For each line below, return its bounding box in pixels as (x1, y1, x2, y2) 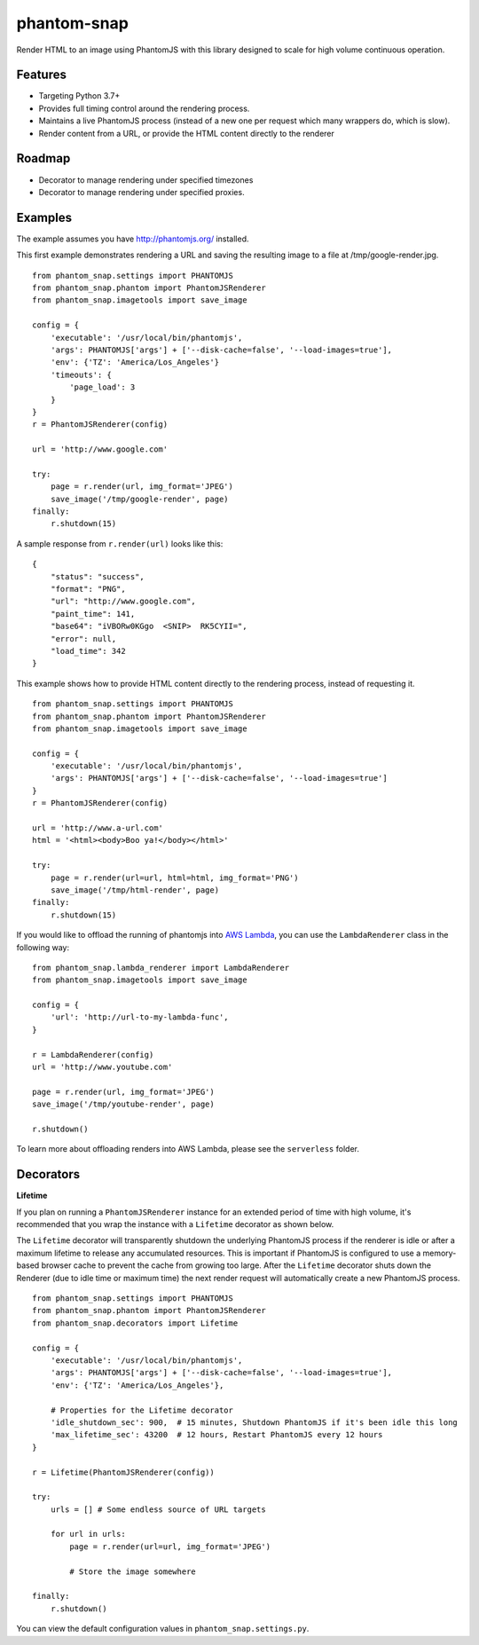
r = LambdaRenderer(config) (32, 1050, 154, 1059)
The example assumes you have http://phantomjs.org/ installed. (16, 233, 249, 244)
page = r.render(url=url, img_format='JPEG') (69, 1541, 271, 1552)
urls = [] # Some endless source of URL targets (50, 1504, 266, 1515)
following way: (16, 941, 70, 953)
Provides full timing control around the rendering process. (38, 103, 250, 114)
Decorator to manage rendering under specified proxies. (38, 186, 245, 197)
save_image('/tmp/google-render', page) (50, 493, 230, 504)
